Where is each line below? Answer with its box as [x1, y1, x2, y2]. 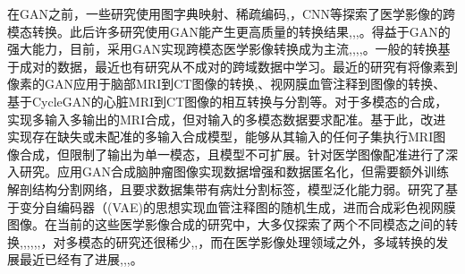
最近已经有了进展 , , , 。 [19, 250, 143, 269]
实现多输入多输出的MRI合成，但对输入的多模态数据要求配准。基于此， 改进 [7, 109, 446, 128]
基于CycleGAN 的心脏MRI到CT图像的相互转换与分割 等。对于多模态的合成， [7, 91, 448, 110]
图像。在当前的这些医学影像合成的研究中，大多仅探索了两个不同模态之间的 [7, 215, 445, 234]
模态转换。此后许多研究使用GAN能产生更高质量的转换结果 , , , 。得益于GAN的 [7, 21, 451, 40]
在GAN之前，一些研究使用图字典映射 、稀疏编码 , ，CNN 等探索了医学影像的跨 [7, 4, 456, 22]
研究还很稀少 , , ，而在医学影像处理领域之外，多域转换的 [115, 232, 436, 251]
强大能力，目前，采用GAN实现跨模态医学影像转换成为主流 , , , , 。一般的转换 [7, 39, 438, 58]
